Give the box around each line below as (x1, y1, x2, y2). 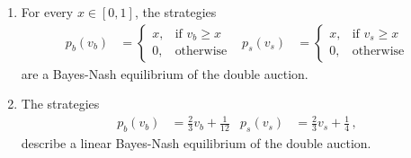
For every (21, 3, 74, 21)
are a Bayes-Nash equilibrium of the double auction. (21, 64, 308, 83)
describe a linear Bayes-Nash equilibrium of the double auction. (21, 134, 371, 153)
